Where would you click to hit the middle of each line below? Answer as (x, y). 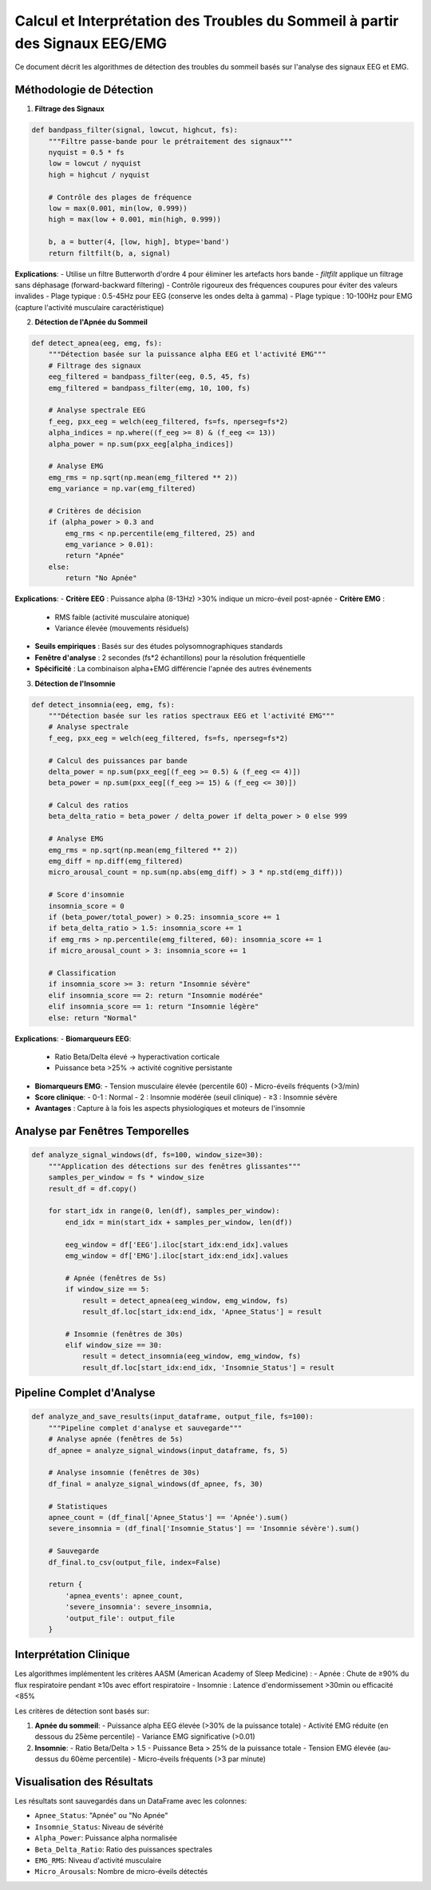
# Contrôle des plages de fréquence (120, 197)
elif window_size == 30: (114, 1345)
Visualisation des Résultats (84, 1782)
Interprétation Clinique (73, 1655)
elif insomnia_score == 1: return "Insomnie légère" (154, 1007)
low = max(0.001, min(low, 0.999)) (118, 208)
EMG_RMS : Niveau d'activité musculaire (98, 1860)
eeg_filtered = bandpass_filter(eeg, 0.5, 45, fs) (149, 377)
